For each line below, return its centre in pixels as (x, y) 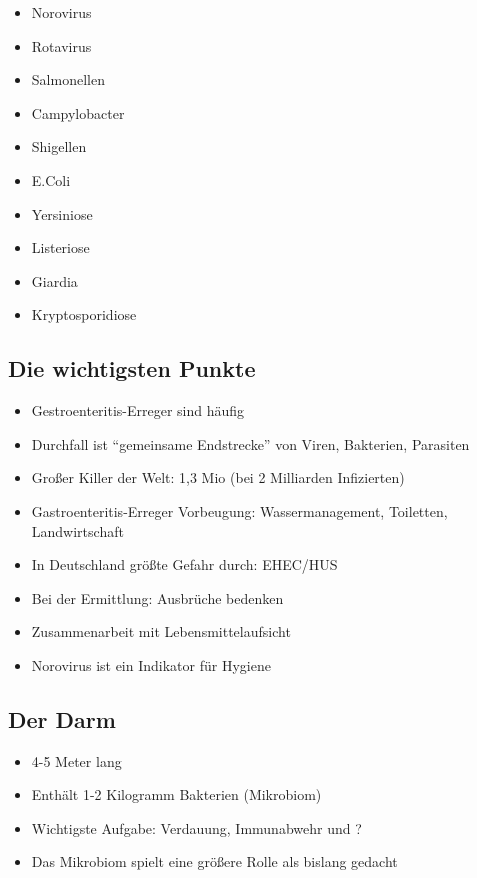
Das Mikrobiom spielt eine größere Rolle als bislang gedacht (214, 861)
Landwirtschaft (77, 530)
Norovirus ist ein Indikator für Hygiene (151, 664)
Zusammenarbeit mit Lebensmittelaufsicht (161, 631)
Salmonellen (68, 79)
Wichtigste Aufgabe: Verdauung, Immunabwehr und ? (196, 827)
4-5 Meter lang (76, 760)
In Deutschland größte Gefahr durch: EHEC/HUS (184, 564)
